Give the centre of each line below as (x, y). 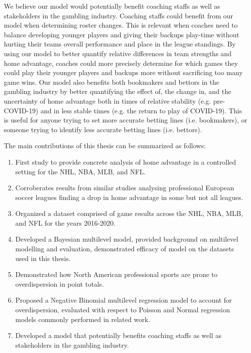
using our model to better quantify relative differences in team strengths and (118, 53)
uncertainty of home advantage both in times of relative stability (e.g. (108, 100)
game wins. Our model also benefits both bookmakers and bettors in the (112, 82)
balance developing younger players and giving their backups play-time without (122, 34)
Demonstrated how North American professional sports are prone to (116, 274)
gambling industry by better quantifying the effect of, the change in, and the (118, 91)
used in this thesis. (43, 258)
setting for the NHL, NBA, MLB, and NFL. (80, 171)
